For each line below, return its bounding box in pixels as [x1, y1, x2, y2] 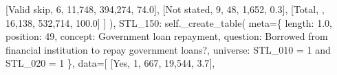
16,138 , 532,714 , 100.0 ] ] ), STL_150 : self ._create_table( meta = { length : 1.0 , [6, 15, 332, 30]
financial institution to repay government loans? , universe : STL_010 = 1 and [6, 42, 331, 56]
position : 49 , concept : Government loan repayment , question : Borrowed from [6, 29, 328, 43]
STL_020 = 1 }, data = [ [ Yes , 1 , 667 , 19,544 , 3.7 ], [6, 56, 215, 70]
